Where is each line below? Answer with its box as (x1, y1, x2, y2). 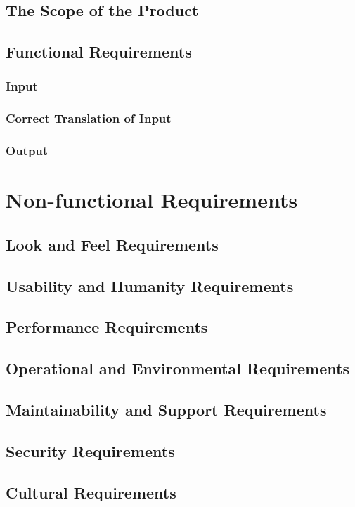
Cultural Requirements (6, 481, 176, 503)
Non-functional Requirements (6, 185, 298, 214)
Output (6, 142, 49, 159)
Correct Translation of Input (6, 110, 172, 127)
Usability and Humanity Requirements (6, 275, 294, 296)
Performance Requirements (6, 316, 208, 338)
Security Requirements (6, 440, 175, 461)
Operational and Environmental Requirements (6, 357, 349, 379)
